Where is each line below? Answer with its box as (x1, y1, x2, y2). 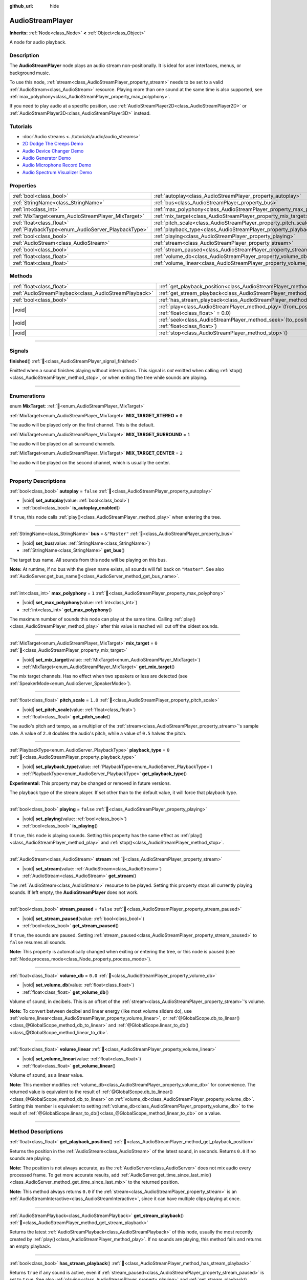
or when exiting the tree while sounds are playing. (102, 374, 207, 381)
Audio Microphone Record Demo (22, 162, 92, 168)
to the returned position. (128, 1179, 179, 1185)
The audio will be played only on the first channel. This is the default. (9, 422, 155, 428)
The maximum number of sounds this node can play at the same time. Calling (9, 616, 172, 622)
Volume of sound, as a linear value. (9, 1072, 84, 1078)
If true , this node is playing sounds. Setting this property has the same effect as (9, 832, 180, 838)
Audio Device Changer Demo (22, 147, 84, 154)
